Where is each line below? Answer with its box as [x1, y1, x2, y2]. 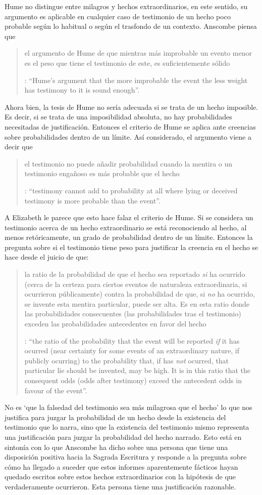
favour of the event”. [24, 385, 87, 395]
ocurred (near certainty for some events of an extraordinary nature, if [24, 345, 239, 356]
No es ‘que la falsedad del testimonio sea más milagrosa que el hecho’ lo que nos [5, 402, 252, 412]
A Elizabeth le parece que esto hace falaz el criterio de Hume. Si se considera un [5, 212, 253, 223]
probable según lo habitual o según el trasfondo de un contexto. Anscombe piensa [5, 21, 257, 31]
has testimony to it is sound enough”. [24, 85, 140, 95]
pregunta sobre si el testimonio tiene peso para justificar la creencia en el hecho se [5, 241, 258, 252]
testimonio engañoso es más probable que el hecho [24, 168, 180, 179]
